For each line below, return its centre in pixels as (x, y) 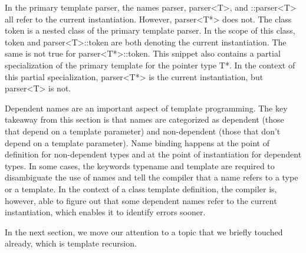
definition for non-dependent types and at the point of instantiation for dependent (153, 154)
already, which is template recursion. (71, 243)
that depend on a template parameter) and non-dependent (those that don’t (143, 131)
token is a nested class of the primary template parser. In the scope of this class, (150, 30)
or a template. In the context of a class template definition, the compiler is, (141, 188)
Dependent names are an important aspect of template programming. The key (146, 108)
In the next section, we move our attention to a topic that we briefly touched (144, 231)
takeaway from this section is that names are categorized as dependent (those (144, 119)
